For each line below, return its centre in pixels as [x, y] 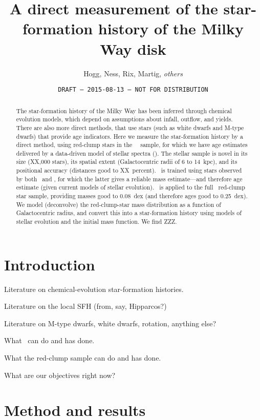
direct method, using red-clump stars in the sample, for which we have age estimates [132, 145]
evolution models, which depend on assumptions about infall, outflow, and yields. [124, 119]
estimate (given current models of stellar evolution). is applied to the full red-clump [131, 187]
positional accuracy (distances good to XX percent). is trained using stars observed [129, 170]
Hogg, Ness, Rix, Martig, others [133, 73]
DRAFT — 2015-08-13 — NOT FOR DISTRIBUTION [133, 90]
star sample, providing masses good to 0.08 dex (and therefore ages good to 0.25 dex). [132, 196]
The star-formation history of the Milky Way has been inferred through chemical [124, 110]
